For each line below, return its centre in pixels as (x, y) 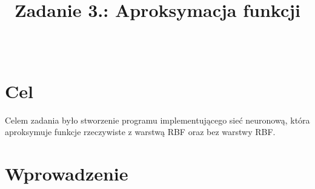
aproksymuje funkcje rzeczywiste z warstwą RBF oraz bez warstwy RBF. (140, 132)
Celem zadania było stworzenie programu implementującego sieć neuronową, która (157, 120)
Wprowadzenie (67, 174)
